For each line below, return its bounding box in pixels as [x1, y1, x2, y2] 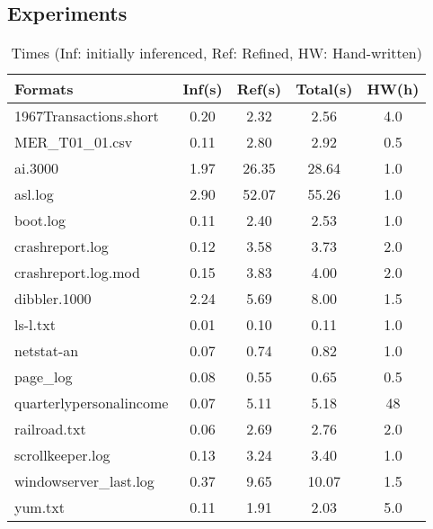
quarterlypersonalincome [14, 392, 169, 414]
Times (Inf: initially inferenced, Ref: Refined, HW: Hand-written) [11, 42, 422, 64]
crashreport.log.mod [14, 262, 140, 283]
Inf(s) [182, 78, 223, 100]
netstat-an [14, 340, 79, 362]
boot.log [14, 210, 66, 231]
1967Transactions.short [14, 105, 159, 127]
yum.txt [14, 497, 66, 518]
